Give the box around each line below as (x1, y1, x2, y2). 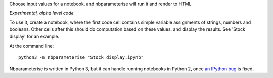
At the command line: (9, 43, 54, 49)
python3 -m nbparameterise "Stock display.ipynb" (18, 55, 144, 60)
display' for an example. (9, 33, 60, 40)
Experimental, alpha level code (9, 10, 74, 16)
